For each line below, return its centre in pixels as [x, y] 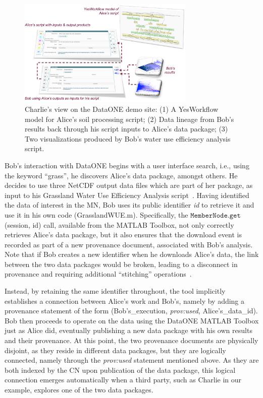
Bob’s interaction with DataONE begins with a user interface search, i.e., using [127, 165]
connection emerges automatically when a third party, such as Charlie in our [123, 380]
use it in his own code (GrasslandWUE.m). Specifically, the [96, 214]
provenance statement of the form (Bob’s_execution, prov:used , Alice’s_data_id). [131, 311]
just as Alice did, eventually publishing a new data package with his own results [128, 330]
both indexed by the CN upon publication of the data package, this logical [120, 370]
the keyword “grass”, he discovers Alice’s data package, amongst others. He [121, 175]
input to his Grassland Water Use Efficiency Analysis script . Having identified [127, 195]
